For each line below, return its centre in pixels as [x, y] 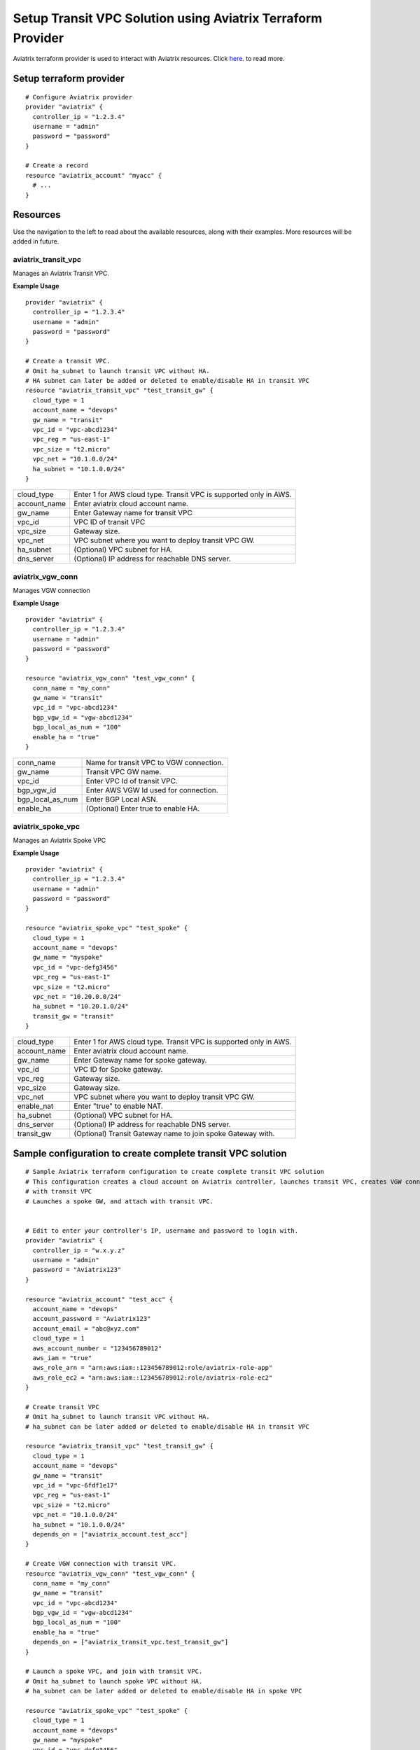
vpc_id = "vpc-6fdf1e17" [75, 1485]
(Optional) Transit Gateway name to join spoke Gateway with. [174, 1134]
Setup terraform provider [69, 79]
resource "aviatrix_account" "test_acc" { [99, 1299]
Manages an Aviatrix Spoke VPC [59, 841]
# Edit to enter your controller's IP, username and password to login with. [162, 1231]
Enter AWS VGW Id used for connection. [152, 790]
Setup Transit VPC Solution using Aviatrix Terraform [168, 18]
